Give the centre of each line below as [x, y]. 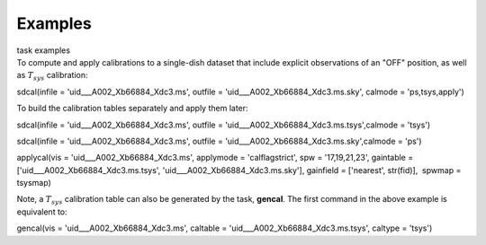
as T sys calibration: [53, 76]
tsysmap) [34, 183]
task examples [44, 50]
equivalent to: [42, 212]
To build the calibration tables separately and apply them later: [132, 109]
